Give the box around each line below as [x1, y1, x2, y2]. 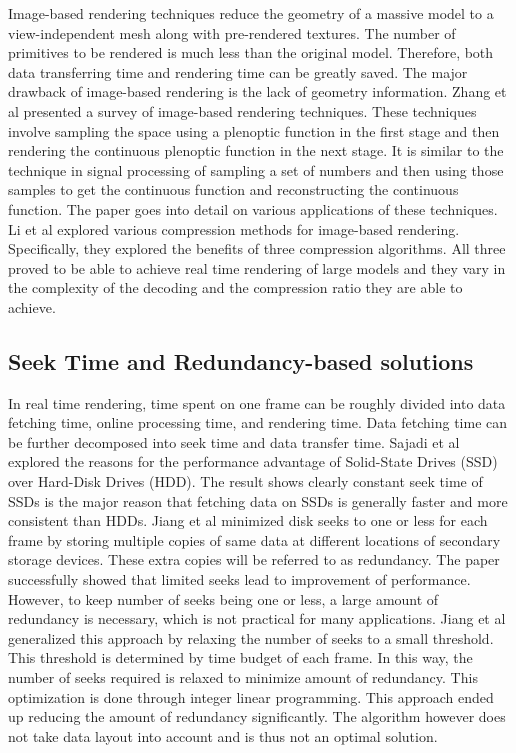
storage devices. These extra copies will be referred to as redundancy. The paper [8, 549, 500, 570]
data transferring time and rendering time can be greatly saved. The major [8, 61, 468, 82]
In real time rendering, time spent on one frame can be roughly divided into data [8, 392, 506, 413]
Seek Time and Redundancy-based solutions [8, 345, 474, 376]
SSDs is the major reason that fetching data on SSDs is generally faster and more [8, 490, 508, 511]
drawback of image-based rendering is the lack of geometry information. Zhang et [8, 81, 507, 102]
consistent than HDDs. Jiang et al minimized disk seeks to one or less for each [8, 510, 488, 531]
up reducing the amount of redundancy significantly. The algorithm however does [8, 706, 506, 727]
